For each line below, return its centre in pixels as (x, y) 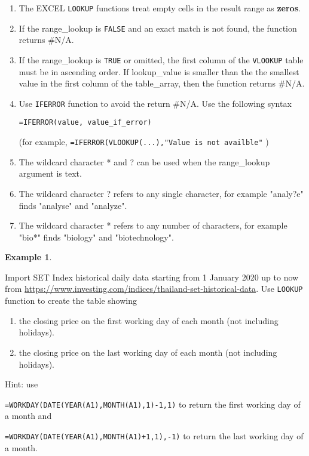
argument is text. (50, 173)
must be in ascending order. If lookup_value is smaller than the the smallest (159, 71)
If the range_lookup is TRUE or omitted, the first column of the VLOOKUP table (161, 59)
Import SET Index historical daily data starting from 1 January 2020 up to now (152, 277)
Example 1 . (28, 257)
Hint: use (22, 384)
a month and (28, 416)
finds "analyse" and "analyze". (73, 205)
